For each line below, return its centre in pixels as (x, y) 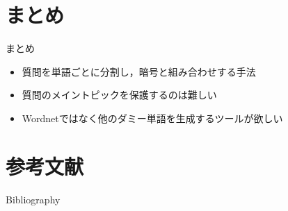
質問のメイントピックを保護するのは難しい (119, 95)
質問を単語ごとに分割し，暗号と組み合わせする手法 (139, 71)
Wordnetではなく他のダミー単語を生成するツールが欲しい (152, 118)
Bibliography (33, 199)
